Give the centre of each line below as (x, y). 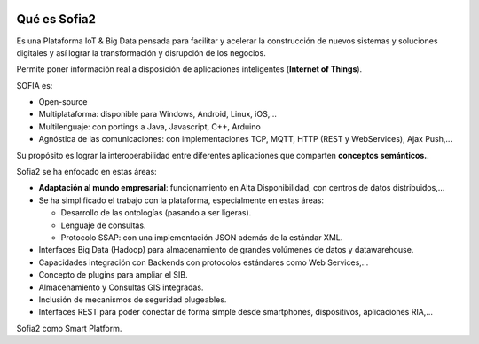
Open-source (63, 102)
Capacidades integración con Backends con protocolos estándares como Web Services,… (204, 262)
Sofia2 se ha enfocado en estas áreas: (86, 172)
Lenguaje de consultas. (103, 225)
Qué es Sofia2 (56, 19)
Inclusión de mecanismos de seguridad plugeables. (133, 299)
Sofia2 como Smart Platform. (69, 328)
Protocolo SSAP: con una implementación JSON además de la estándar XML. (202, 237)
